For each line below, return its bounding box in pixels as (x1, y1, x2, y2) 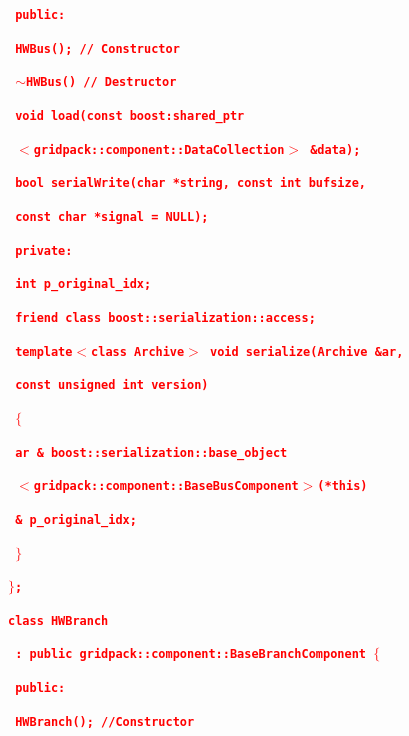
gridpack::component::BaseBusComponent (33, 479, 299, 494)
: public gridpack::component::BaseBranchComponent (15, 647, 366, 662)
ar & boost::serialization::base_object (15, 445, 288, 460)
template (15, 344, 73, 359)
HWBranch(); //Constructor (15, 714, 195, 729)
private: (15, 243, 73, 258)
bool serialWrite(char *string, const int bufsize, (15, 176, 366, 191)
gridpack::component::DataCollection (33, 142, 285, 157)
